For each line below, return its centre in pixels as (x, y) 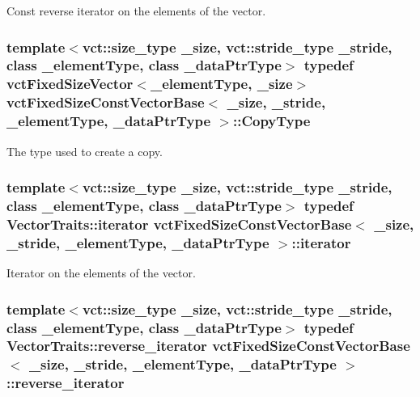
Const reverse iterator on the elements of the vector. (136, 11)
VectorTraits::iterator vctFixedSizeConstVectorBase (179, 224)
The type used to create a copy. (85, 151)
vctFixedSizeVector (70, 84)
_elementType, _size (221, 84)
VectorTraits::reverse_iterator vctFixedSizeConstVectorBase (208, 346)
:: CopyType (272, 121)
